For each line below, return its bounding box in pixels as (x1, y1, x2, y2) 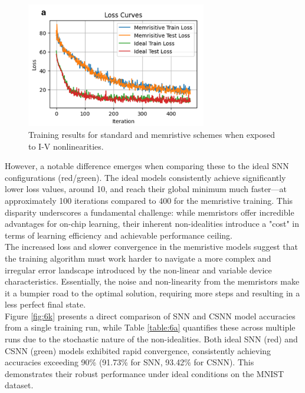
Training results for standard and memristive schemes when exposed (28, 128, 275, 140)
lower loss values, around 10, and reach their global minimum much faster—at (5, 183, 287, 195)
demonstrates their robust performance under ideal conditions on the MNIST (5, 367, 284, 379)
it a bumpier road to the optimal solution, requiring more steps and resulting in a (5, 286, 300, 299)
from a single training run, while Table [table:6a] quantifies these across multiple (5, 321, 296, 333)
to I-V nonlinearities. (28, 140, 104, 152)
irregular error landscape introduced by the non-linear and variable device (5, 263, 272, 276)
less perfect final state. (5, 298, 86, 311)
